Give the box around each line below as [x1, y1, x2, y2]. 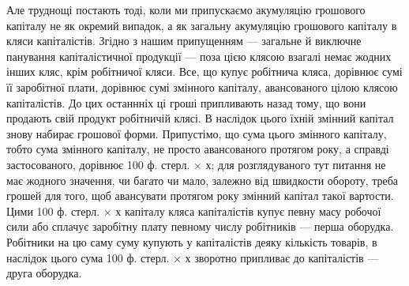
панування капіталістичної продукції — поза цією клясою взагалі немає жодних [6, 47, 392, 64]
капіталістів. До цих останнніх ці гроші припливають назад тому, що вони [6, 94, 366, 111]
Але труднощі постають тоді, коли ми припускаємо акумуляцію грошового [6, 2, 366, 17]
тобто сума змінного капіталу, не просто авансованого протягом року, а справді [6, 141, 389, 157]
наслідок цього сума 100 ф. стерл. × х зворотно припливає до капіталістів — [6, 249, 379, 265]
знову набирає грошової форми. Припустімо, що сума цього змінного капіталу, [6, 125, 387, 141]
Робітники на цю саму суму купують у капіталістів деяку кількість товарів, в [6, 233, 377, 250]
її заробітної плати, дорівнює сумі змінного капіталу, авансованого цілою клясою [6, 78, 398, 95]
